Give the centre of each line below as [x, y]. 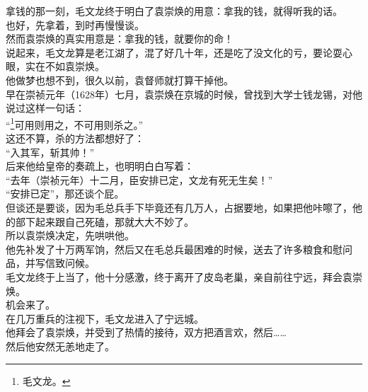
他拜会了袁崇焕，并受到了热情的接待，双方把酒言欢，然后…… [146, 332]
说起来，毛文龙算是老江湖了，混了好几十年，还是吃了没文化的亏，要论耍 [174, 52]
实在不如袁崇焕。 [65, 66]
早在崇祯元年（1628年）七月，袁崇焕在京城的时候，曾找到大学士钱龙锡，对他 [184, 94]
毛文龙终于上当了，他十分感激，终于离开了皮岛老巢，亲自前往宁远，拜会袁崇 [184, 276]
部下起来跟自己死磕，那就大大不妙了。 [104, 221]
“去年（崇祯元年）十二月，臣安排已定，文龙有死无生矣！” [139, 179]
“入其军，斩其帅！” [50, 152]
